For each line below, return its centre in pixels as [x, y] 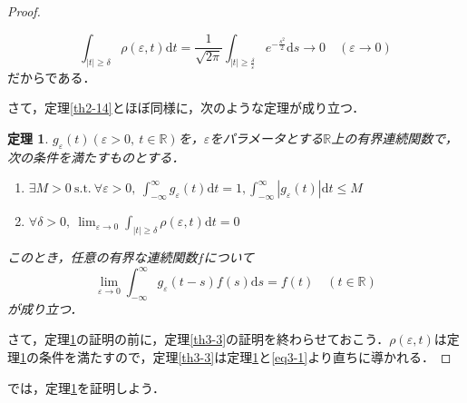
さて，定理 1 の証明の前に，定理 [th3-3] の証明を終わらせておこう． [199, 339]
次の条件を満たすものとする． [96, 157]
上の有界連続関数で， [394, 138]
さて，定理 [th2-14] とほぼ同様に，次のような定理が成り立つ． [186, 108]
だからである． [52, 77]
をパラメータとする [267, 138]
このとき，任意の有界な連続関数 [102, 257]
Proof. [24, 11]
